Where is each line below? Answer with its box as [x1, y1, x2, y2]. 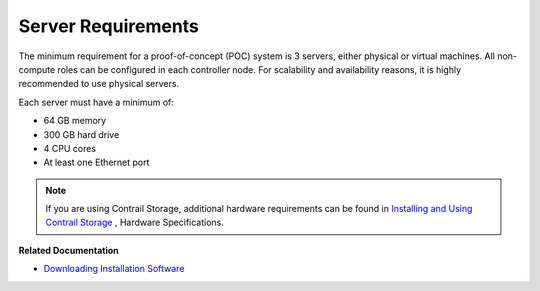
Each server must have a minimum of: [18, 96, 175, 108]
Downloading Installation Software [43, 263, 185, 275]
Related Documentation [18, 244, 119, 256]
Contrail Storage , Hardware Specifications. [45, 216, 225, 229]
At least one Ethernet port [43, 156, 150, 169]
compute [18, 63, 56, 75]
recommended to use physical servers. [18, 78, 180, 90]
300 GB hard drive [43, 128, 120, 140]
